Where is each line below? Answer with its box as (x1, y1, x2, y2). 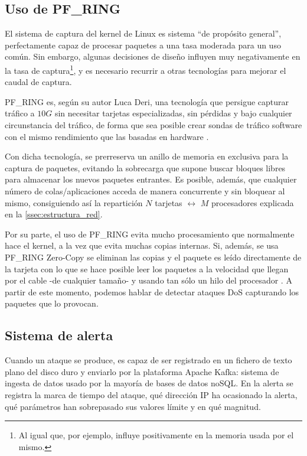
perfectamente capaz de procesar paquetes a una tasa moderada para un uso (5, 38, 281, 51)
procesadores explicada (211, 196, 294, 209)
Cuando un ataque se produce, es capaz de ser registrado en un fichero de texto (5, 354, 292, 366)
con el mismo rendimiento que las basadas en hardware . (5, 130, 209, 142)
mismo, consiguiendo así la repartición (5, 196, 143, 209)
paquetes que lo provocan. (5, 297, 99, 310)
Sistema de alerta (5, 326, 113, 344)
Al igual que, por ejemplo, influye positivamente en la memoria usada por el (18, 429, 294, 441)
